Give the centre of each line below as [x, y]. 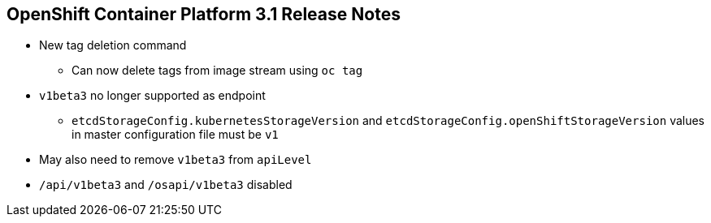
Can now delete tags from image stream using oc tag [217, 71]
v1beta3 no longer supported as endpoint [152, 96]
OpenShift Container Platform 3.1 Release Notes [204, 14]
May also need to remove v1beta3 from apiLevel [176, 160]
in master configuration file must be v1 [175, 135]
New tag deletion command [113, 45]
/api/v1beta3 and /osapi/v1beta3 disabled [166, 185]
